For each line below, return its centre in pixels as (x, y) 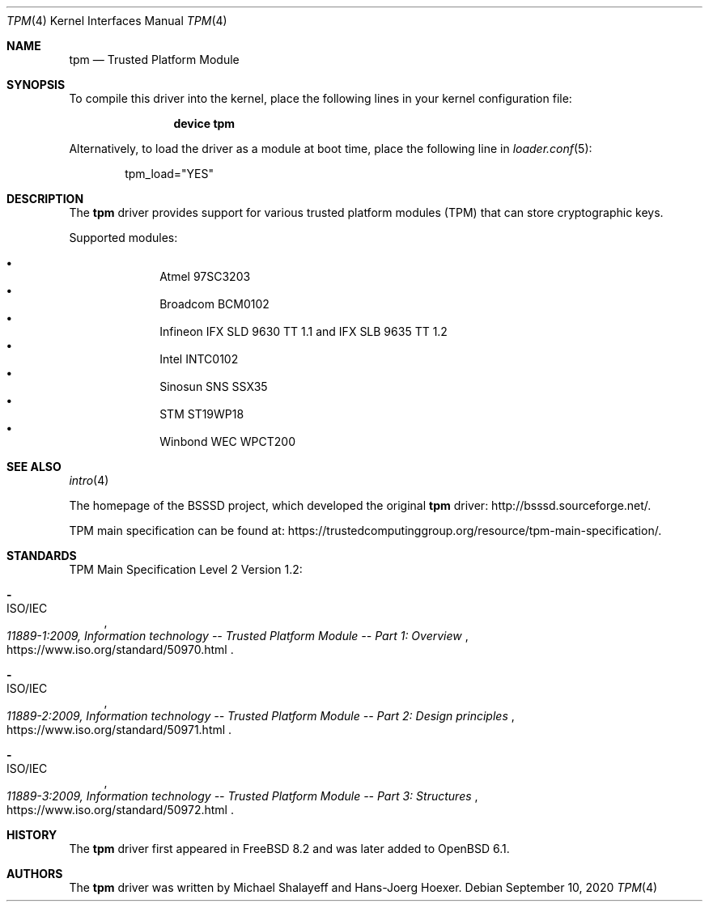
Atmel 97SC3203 (205, 276)
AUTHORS (35, 874)
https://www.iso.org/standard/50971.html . (119, 730)
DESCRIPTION (45, 199)
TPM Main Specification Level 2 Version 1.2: (186, 569)
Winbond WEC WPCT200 (227, 441)
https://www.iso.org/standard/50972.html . (120, 810)
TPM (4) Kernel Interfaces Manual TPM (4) (117, 21)
